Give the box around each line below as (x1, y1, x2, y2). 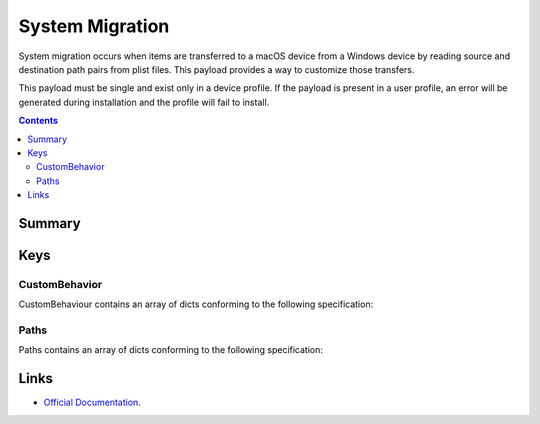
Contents (18, 115, 59, 127)
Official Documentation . (43, 396, 142, 409)
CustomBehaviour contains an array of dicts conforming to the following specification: (18, 298, 374, 310)
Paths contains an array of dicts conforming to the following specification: (18, 344, 324, 356)
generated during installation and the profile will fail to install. (18, 96, 270, 108)
